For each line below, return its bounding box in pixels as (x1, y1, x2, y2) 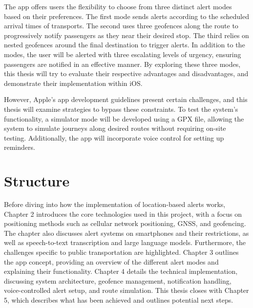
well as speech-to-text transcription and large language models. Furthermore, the (4, 237, 246, 247)
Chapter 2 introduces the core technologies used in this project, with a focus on (4, 208, 242, 219)
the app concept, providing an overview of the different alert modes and (4, 256, 219, 267)
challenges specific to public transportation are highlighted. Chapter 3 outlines (4, 247, 239, 257)
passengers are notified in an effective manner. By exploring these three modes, (4, 59, 241, 69)
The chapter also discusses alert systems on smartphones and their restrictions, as (4, 227, 249, 238)
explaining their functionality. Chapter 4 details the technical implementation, (4, 266, 238, 276)
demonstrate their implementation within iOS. (4, 78, 143, 88)
